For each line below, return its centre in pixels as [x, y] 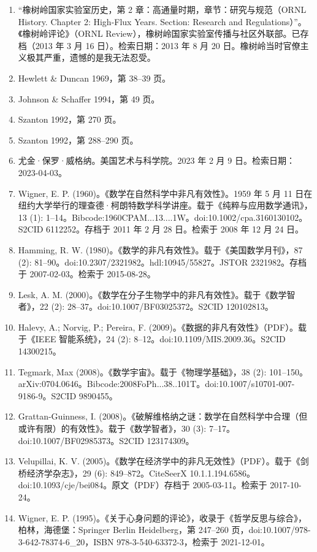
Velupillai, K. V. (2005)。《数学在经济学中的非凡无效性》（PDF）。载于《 [159, 461]
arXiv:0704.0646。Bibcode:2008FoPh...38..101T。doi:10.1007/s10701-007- [156, 384]
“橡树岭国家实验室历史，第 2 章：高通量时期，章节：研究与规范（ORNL [162, 9]
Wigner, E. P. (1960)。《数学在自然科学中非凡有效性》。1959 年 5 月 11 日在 [165, 193]
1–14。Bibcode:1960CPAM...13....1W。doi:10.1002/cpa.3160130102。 [177, 217]
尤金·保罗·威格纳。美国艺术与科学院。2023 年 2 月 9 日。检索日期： [156, 160]
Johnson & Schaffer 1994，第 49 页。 [89, 98]
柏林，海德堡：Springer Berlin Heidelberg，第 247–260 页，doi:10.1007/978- [164, 530]
